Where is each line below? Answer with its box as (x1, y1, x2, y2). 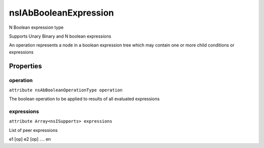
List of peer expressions (9, 127, 58, 133)
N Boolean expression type (9, 24, 64, 30)
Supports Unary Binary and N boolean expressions (9, 33, 111, 39)
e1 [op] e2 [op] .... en (9, 136, 51, 142)
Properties (9, 62, 42, 70)
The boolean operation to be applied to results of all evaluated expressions (9, 96, 160, 102)
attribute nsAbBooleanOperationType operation (9, 87, 123, 93)
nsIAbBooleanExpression (9, 7, 114, 18)
